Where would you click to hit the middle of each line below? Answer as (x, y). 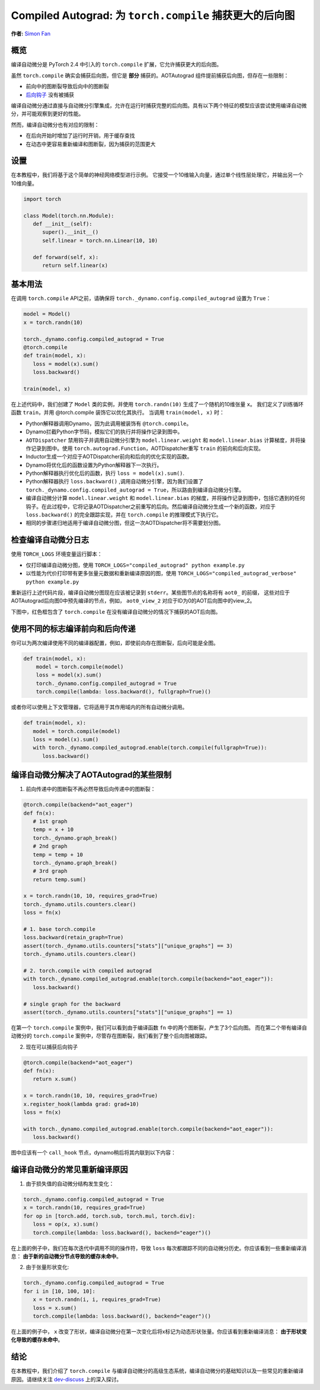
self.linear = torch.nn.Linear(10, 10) (100, 240)
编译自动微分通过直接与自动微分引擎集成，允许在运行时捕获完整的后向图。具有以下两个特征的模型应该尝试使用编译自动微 (159, 106)
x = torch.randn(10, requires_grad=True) (84, 1208)
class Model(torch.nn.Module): (69, 216)
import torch (42, 199)
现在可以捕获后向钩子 (52, 1047)
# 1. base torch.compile (60, 929)
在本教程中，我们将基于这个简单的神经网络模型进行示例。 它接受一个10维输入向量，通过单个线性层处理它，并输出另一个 (157, 175)
